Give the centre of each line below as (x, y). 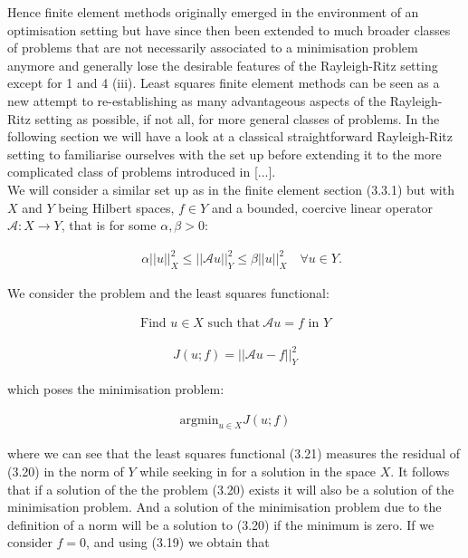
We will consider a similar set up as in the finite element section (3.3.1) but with (231, 189)
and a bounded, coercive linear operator (322, 207)
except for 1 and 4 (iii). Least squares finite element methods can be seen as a (224, 83)
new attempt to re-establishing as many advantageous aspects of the (197, 100)
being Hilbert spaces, (116, 207)
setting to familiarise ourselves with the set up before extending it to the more (224, 154)
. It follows (420, 471)
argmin (199, 420)
